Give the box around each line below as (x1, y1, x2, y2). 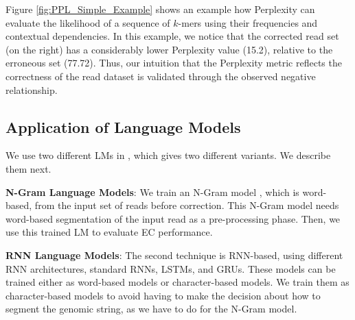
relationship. (5, 82, 58, 97)
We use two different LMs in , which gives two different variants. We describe (5, 148, 331, 162)
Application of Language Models (5, 116, 241, 137)
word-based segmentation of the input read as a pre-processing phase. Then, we (5, 211, 341, 225)
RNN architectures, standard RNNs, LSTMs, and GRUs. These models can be (5, 261, 336, 275)
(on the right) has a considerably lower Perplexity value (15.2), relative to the (5, 42, 333, 56)
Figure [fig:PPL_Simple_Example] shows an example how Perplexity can (5, 2, 315, 16)
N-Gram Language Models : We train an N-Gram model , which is (5, 184, 299, 199)
